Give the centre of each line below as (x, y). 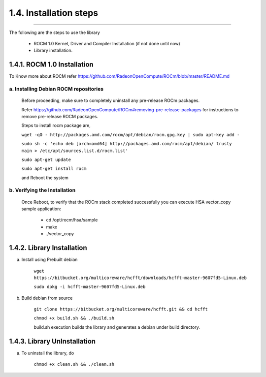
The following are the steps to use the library (55, 32)
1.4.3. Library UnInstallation (52, 341)
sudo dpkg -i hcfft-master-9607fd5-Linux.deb (90, 287)
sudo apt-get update (46, 159)
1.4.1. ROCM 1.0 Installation (51, 65)
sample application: (41, 209)
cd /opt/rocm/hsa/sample (72, 220)
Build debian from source (47, 298)
